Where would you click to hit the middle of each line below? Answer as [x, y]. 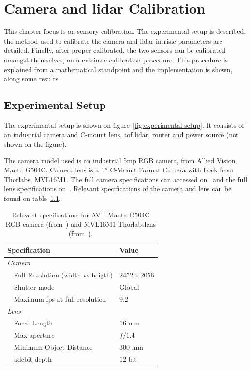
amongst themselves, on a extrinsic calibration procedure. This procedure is [116, 59]
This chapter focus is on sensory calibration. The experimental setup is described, [125, 31]
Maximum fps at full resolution [60, 299]
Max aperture [34, 335]
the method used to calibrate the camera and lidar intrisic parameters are [113, 40]
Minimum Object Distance [53, 347]
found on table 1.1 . [32, 198]
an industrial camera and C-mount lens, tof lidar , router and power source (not [121, 134]
